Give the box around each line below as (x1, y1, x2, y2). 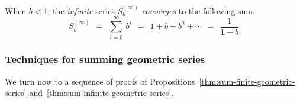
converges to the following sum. (141, 4, 255, 16)
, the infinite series (47, 4, 115, 16)
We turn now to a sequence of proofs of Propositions (5, 75, 195, 87)
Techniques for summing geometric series (5, 52, 205, 67)
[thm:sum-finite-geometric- (199, 75, 295, 87)
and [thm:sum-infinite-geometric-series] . (29, 87, 174, 99)
